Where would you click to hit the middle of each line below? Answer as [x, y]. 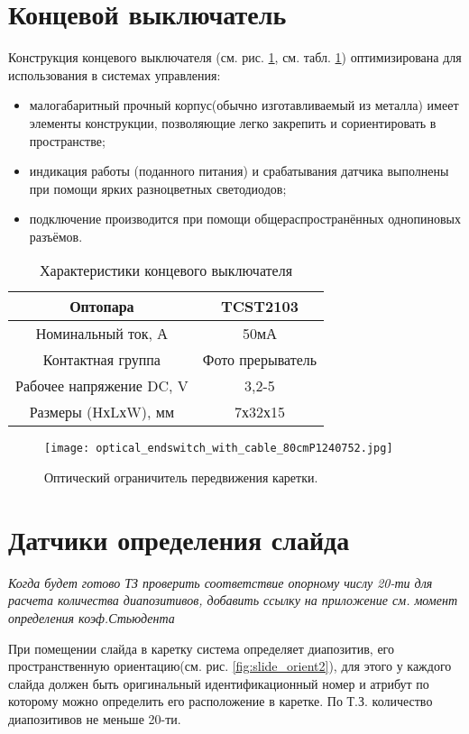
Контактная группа [101, 360]
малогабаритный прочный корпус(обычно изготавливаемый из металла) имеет [244, 105]
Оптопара [102, 307]
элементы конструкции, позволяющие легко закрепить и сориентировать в [233, 122]
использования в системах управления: [115, 74]
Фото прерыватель [260, 360]
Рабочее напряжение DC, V [102, 386]
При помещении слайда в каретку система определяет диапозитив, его [201, 648]
